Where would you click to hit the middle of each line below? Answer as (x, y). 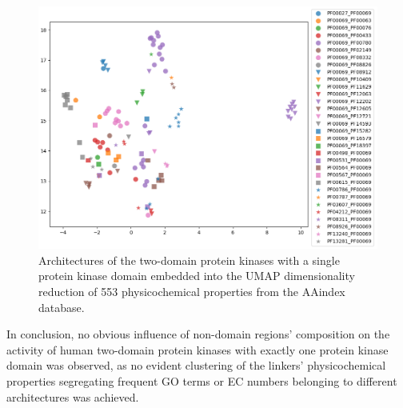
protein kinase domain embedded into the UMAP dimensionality (197, 276)
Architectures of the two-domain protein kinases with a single (189, 260)
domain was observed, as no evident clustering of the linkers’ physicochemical (196, 365)
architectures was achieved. (73, 396)
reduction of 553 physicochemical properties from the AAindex (192, 291)
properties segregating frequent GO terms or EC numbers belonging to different (202, 380)
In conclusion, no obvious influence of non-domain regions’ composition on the (198, 334)
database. (62, 307)
